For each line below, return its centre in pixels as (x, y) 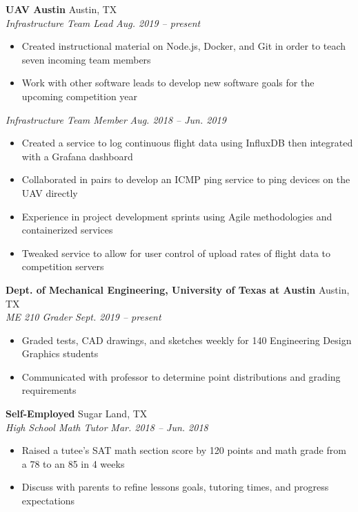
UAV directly (50, 192)
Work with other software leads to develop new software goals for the (168, 83)
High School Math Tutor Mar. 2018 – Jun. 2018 (107, 427)
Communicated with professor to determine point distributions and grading (181, 376)
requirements (49, 390)
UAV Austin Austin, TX (61, 9)
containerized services (67, 230)
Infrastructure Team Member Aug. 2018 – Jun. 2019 (116, 119)
